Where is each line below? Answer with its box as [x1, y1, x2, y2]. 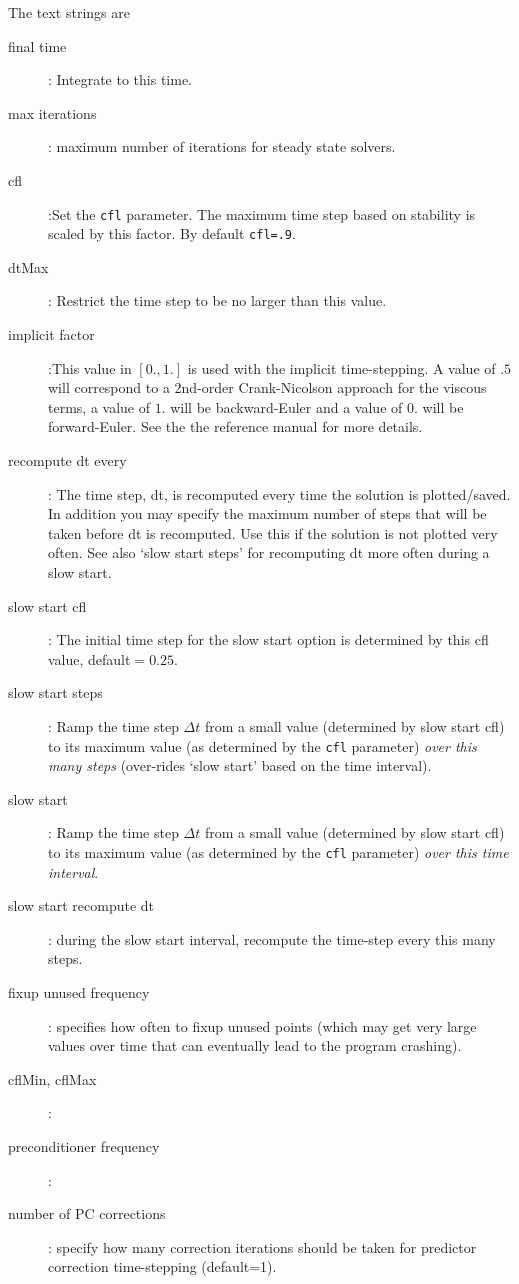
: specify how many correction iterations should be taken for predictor [48, 1236, 477, 1257]
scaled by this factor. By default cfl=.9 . [48, 223, 296, 244]
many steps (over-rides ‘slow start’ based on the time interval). [48, 755, 432, 776]
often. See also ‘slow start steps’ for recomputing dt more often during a [48, 542, 490, 563]
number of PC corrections [8, 1203, 166, 1224]
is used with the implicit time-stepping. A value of [187, 357, 496, 378]
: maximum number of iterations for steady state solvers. [48, 136, 396, 157]
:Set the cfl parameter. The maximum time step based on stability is [48, 203, 476, 224]
